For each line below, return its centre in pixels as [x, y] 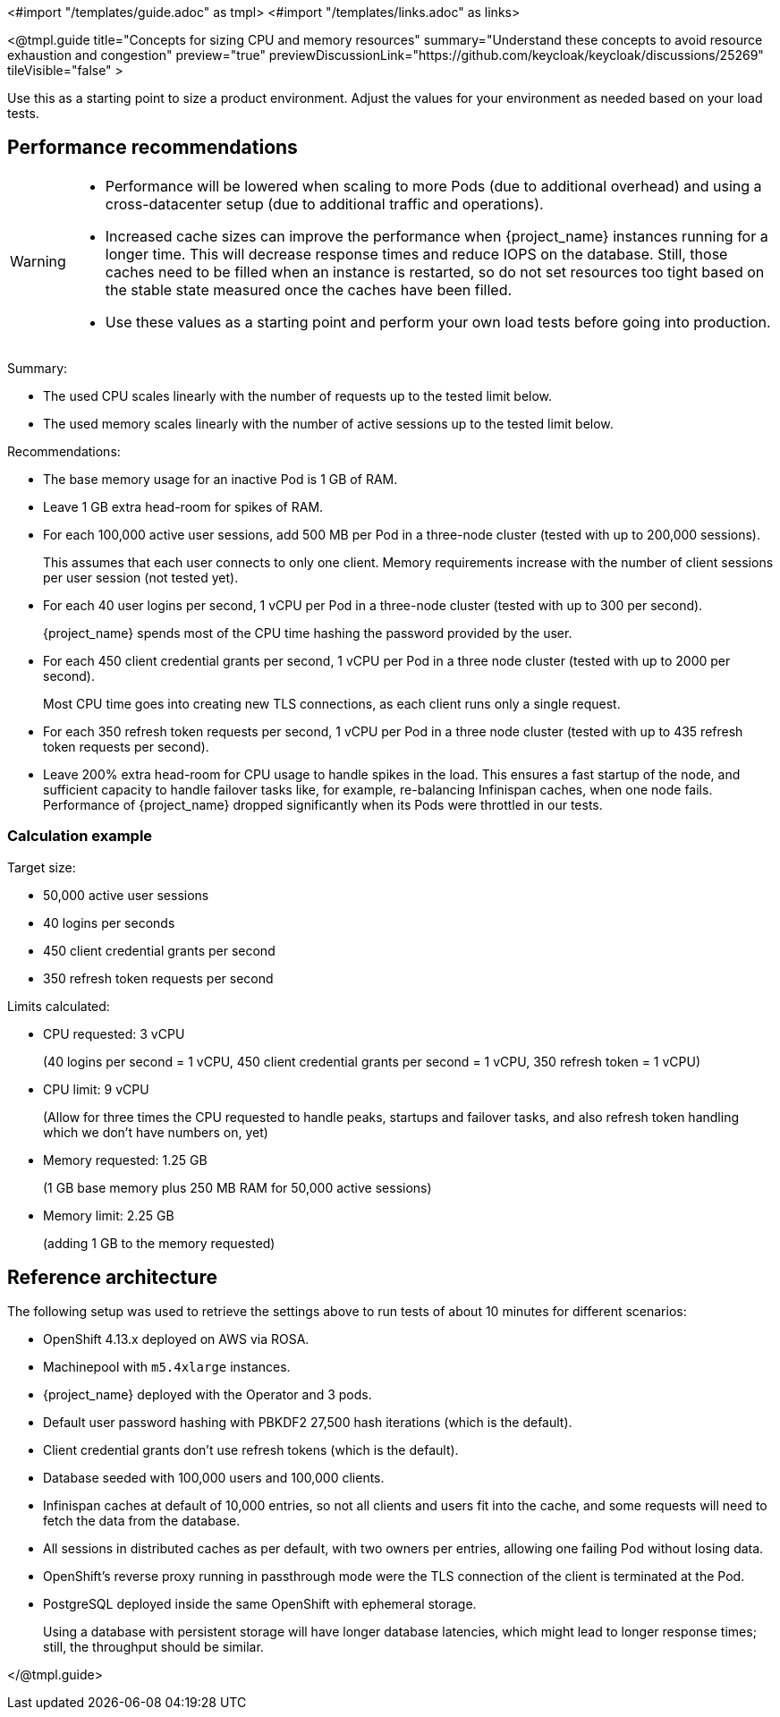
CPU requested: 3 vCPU [114, 1033]
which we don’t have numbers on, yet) [156, 1132]
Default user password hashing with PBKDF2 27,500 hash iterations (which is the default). [308, 1423]
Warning [38, 261]
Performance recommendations [153, 148]
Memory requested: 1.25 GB [125, 1160]
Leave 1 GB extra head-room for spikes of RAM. [183, 506]
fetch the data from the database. [142, 1521]
